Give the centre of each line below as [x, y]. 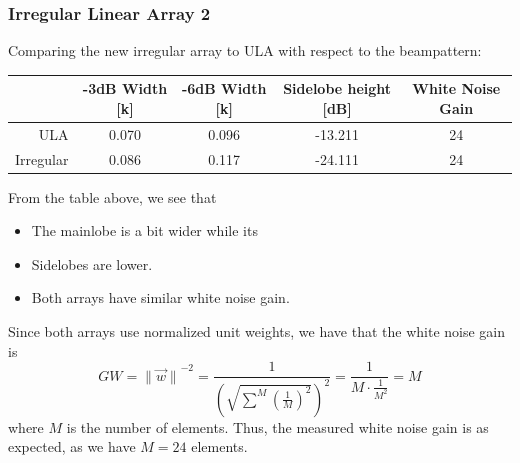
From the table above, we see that [112, 196]
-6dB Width [224, 88]
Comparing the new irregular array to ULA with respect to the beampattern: [245, 50]
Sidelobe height [337, 88]
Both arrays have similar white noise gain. [160, 297]
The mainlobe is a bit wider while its [144, 230]
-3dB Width [125, 88]
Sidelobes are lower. [92, 263]
